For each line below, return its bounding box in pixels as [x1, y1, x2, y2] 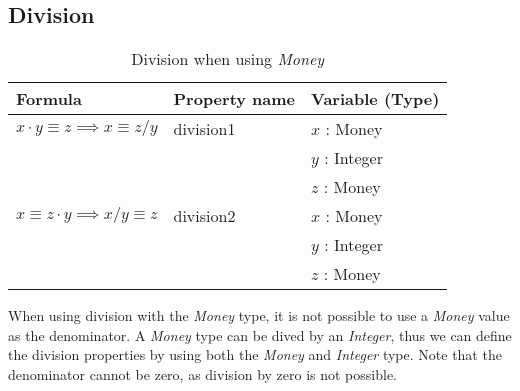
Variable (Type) [311, 87, 440, 111]
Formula [16, 87, 82, 111]
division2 [173, 204, 236, 228]
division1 [173, 117, 236, 141]
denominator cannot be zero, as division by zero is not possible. [8, 363, 398, 384]
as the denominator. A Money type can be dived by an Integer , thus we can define [8, 324, 512, 345]
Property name [173, 87, 296, 111]
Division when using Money [131, 47, 325, 71]
